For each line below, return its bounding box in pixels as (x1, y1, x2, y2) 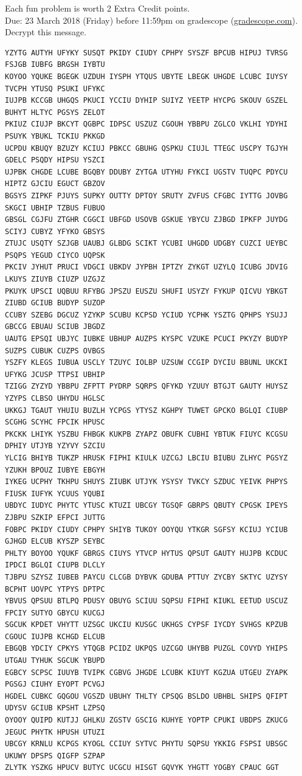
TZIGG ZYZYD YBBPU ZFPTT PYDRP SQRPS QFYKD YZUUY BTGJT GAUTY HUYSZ (5, 382, 288, 391)
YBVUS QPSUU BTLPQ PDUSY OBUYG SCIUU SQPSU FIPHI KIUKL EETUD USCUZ (5, 597, 288, 606)
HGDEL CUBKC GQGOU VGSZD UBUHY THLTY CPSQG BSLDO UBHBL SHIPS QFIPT (5, 691, 288, 701)
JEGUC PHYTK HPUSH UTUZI (5, 727, 105, 736)
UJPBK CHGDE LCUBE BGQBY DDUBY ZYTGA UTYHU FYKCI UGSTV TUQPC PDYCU (5, 167, 288, 176)
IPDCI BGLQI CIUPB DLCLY (5, 561, 105, 570)
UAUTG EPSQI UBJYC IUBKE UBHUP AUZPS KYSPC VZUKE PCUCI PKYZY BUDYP (5, 334, 288, 344)
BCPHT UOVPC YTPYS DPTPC (5, 584, 105, 594)
